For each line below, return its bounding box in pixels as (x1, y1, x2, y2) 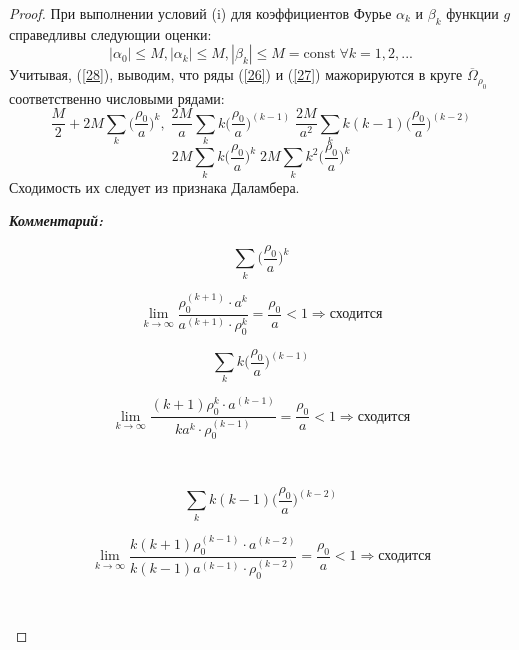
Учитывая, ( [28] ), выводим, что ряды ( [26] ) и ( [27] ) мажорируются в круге (9, 64, 463, 85)
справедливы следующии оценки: (9, 23, 212, 44)
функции (446, 3, 499, 23)
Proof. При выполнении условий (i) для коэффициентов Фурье (9, 3, 392, 23)
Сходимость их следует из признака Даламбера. (9, 176, 300, 197)
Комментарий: (9, 210, 104, 231)
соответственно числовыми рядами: (9, 87, 225, 108)
